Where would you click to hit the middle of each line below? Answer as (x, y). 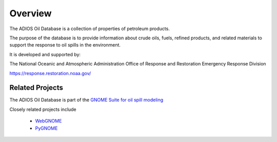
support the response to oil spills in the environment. (65, 45)
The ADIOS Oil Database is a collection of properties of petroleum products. (90, 29)
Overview (31, 13)
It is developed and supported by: (45, 54)
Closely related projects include (43, 109)
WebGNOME (48, 121)
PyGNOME (46, 128)
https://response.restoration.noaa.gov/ (50, 73)
